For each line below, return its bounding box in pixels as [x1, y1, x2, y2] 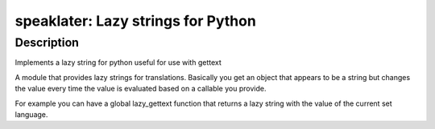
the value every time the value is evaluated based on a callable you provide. [14, 84, 267, 94]
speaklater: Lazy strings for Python [14, 12, 257, 30]
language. [14, 109, 48, 119]
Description [14, 35, 80, 50]
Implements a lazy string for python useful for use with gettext [14, 58, 222, 67]
